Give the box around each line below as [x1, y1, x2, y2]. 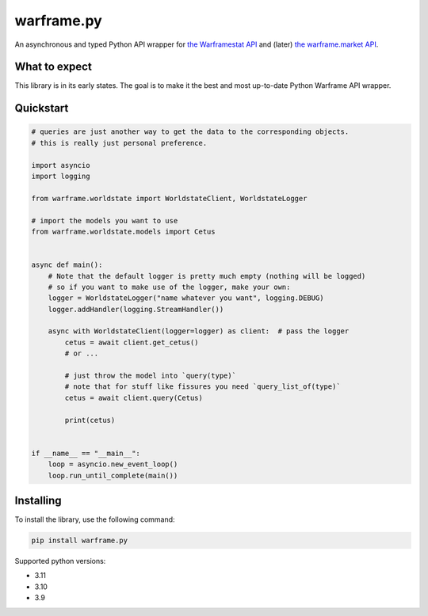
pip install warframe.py [31, 536, 128, 546]
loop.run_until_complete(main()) [48, 471, 178, 480]
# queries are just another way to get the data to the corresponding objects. [31, 127, 350, 136]
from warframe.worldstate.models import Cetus [31, 226, 216, 236]
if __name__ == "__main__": [31, 448, 140, 458]
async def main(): [31, 260, 103, 269]
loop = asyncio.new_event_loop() [48, 460, 178, 469]
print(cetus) [64, 416, 116, 424]
